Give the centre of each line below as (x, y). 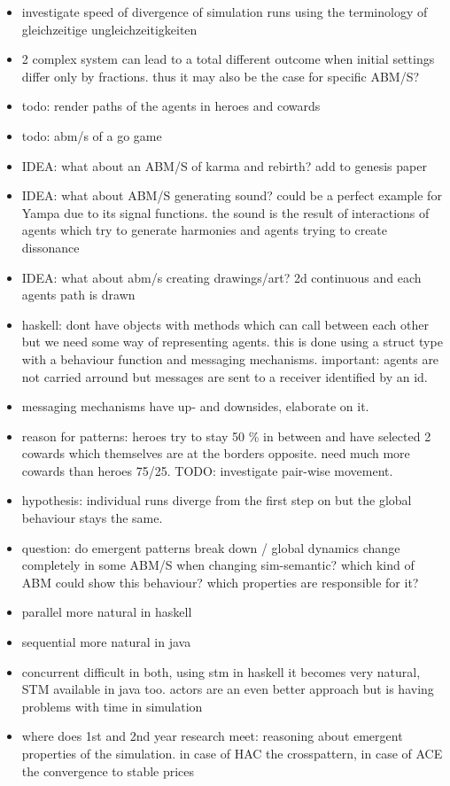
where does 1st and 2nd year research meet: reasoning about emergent (212, 736)
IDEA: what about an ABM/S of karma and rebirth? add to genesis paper (224, 165)
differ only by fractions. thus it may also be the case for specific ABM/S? (221, 76)
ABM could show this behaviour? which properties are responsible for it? (220, 582)
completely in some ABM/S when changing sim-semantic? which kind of (218, 565)
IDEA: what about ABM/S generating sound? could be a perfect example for (232, 195)
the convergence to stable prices (108, 770)
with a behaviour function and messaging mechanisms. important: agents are (230, 358)
